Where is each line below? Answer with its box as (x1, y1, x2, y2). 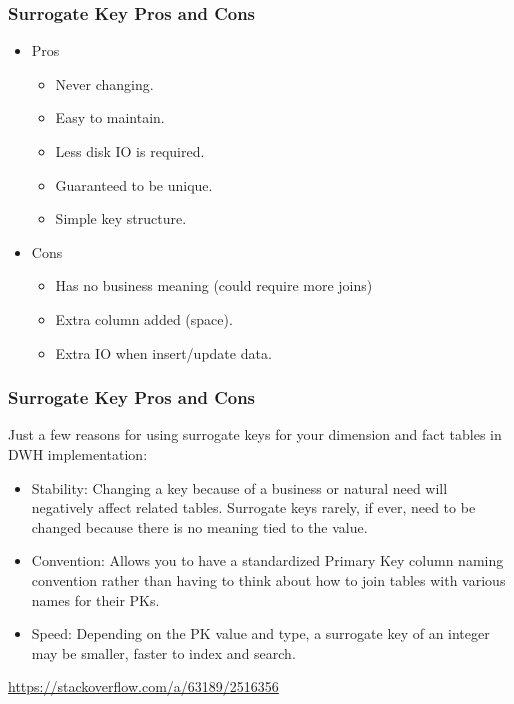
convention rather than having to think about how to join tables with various (31, 569, 506, 590)
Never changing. (55, 73, 154, 94)
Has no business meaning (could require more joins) (55, 275, 373, 296)
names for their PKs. (31, 589, 160, 610)
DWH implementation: (8, 443, 148, 464)
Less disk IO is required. (55, 141, 205, 161)
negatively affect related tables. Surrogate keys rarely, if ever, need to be (31, 497, 476, 518)
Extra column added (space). (55, 308, 233, 329)
